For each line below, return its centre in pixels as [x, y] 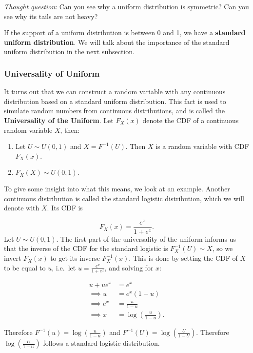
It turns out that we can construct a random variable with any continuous [115, 92]
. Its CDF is [65, 208]
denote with [22, 208]
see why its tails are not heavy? [51, 16]
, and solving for [129, 267]
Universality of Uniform [52, 73]
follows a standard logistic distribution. [101, 343]
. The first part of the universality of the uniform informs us [146, 239]
